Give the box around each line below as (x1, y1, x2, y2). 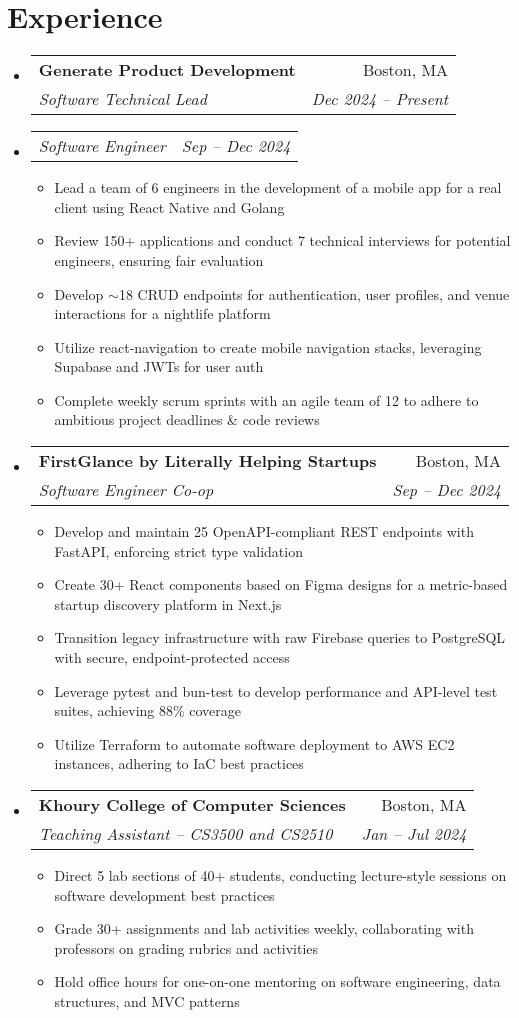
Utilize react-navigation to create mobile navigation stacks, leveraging (54, 336, 482, 357)
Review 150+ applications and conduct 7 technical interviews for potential (54, 230, 511, 251)
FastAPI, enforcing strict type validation (54, 540, 303, 561)
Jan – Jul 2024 (361, 822, 467, 845)
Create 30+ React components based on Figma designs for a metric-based (54, 574, 508, 595)
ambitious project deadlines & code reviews (54, 409, 320, 430)
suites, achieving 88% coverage (54, 700, 242, 721)
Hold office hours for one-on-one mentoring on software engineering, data (54, 971, 501, 992)
